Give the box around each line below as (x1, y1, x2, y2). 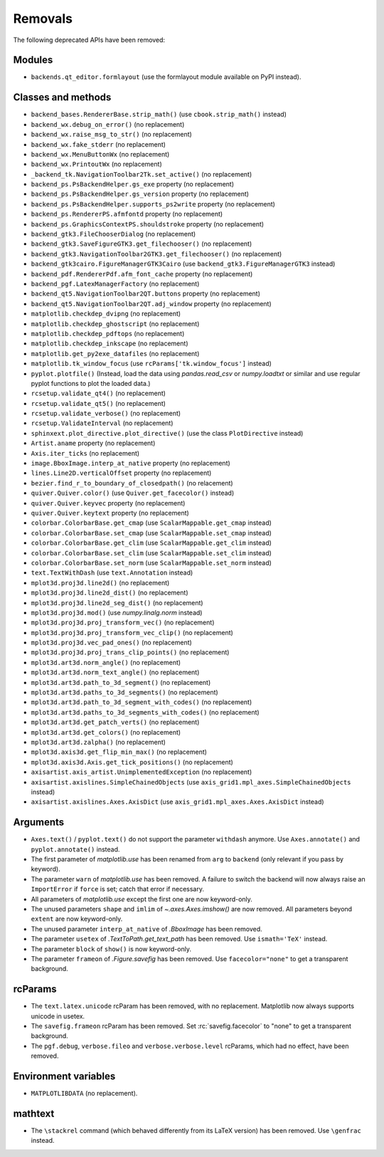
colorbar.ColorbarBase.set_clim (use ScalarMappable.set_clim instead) (31, 548, 272, 557)
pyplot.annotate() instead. (31, 844, 120, 854)
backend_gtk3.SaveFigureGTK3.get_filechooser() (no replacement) (31, 239, 252, 248)
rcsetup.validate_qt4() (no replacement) (31, 389, 166, 398)
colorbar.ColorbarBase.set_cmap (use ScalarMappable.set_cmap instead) (31, 528, 272, 537)
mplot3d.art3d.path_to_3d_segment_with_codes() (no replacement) (31, 698, 252, 706)
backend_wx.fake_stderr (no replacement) (31, 140, 166, 149)
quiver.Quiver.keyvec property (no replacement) (31, 498, 186, 507)
